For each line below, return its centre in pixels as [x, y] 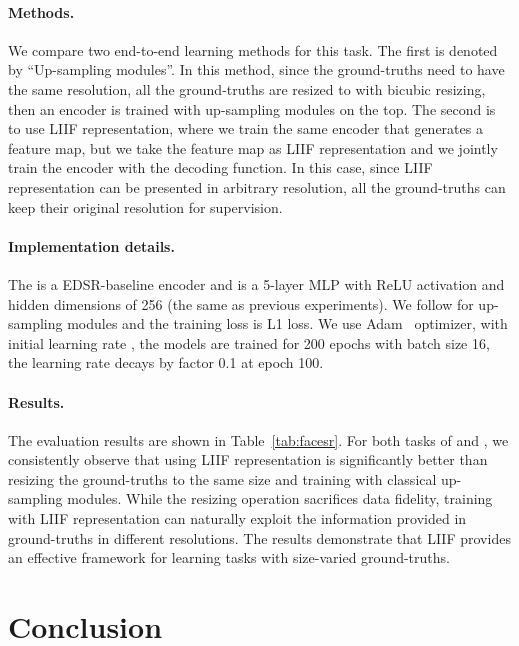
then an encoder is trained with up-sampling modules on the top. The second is [252, 108]
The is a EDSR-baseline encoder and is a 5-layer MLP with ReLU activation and [256, 283]
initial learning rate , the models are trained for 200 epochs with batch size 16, [249, 342]
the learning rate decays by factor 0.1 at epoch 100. [166, 362]
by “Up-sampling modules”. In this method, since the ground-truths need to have [256, 69]
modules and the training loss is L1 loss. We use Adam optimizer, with [287, 323]
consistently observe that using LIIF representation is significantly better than [248, 459]
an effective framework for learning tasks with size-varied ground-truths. [229, 557]
